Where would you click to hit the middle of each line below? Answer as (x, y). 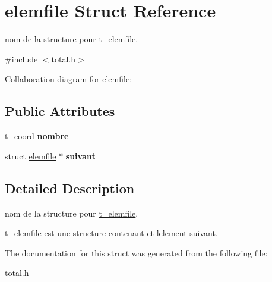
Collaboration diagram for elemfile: (69, 79)
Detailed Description (70, 188)
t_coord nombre (37, 136)
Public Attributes (60, 111)
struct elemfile (31, 156)
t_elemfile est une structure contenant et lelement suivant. (111, 233)
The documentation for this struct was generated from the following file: (136, 253)
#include (21, 59)
